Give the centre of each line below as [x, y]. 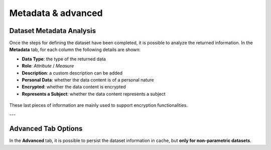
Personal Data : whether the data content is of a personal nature [88, 80]
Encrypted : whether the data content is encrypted [74, 87]
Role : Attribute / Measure [48, 66]
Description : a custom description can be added [72, 73]
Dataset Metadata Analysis [53, 31]
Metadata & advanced [56, 13]
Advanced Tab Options [46, 129]
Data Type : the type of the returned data [64, 59]
